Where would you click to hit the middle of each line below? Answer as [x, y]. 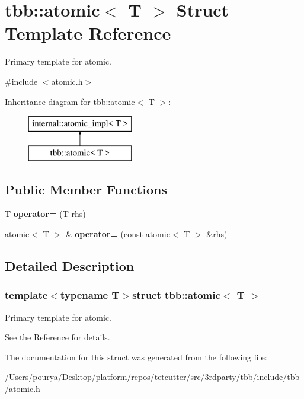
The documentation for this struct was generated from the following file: [136, 357]
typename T [90, 295]
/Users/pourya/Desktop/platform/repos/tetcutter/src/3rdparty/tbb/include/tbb [152, 377]
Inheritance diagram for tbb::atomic [70, 101]
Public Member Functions [86, 189]
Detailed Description [70, 266]
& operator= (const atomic [118, 234]
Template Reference [88, 33]
